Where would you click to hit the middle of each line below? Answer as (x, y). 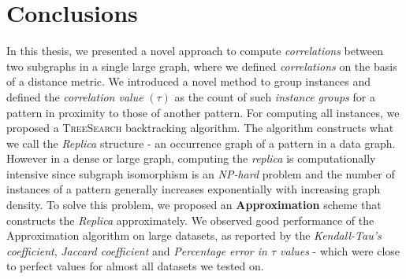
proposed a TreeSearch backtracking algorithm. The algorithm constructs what (200, 128)
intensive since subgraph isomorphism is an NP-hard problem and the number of (201, 173)
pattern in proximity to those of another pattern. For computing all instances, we (203, 112)
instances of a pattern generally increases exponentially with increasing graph (194, 189)
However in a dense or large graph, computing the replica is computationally (191, 158)
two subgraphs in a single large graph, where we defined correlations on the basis (202, 66)
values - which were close (340, 250)
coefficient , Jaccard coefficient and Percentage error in (137, 250)
